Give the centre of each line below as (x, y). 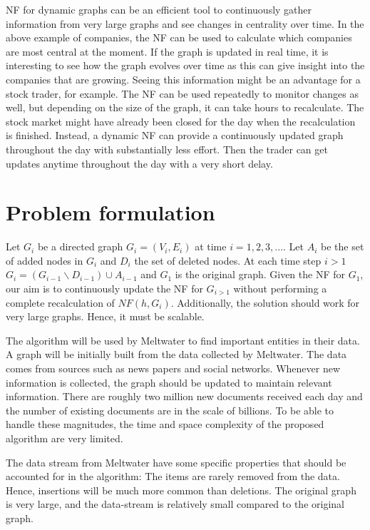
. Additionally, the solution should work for (265, 302)
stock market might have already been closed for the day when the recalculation (181, 121)
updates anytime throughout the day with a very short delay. (139, 163)
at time (211, 246)
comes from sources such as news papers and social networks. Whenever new (173, 368)
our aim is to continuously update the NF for (104, 289)
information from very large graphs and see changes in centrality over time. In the (185, 23)
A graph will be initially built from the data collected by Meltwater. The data (176, 354)
